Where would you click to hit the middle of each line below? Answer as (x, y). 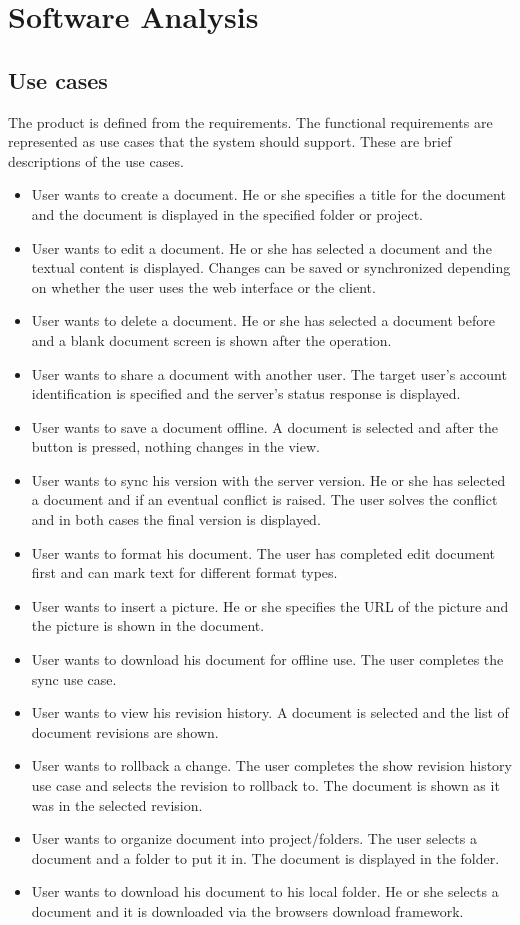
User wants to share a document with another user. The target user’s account (269, 373)
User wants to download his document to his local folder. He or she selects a (265, 891)
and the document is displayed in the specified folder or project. (227, 213)
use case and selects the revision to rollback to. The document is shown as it (265, 785)
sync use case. (74, 678)
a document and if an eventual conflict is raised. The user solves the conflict (264, 499)
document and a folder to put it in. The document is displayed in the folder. (265, 857)
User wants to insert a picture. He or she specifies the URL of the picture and (270, 605)
